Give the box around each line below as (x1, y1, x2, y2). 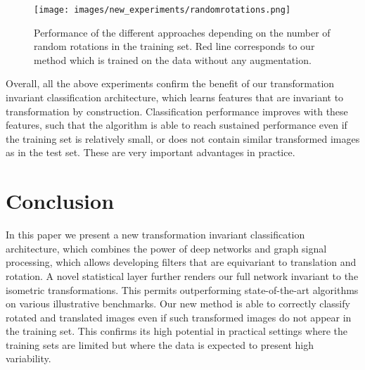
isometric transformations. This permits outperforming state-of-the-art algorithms (6, 282, 359, 297)
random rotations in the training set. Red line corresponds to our (34, 39, 315, 53)
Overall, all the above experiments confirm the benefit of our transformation (6, 76, 335, 91)
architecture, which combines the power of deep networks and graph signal (6, 241, 327, 255)
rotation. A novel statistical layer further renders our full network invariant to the (6, 268, 359, 283)
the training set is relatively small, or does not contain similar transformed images (6, 131, 360, 146)
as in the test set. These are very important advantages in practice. (6, 145, 295, 160)
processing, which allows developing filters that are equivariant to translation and (6, 255, 357, 269)
